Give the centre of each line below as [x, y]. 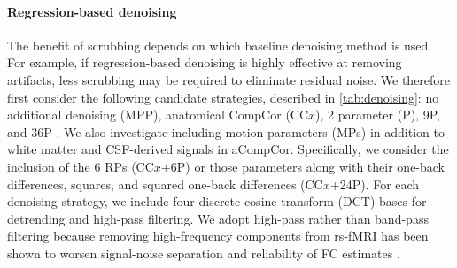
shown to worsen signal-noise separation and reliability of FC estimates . [204, 253]
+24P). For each [375, 184]
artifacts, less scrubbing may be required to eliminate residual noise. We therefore [229, 79]
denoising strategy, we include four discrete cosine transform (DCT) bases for [217, 201]
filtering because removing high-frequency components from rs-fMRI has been [218, 236]
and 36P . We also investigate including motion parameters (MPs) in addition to [226, 131]
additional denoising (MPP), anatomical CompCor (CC [158, 115]
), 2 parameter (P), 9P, [378, 115]
